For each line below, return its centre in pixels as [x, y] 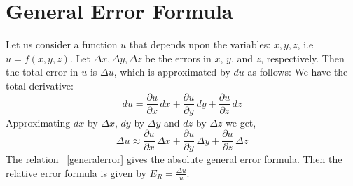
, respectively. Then [303, 58]
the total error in [42, 72]
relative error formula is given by [76, 172]
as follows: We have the [298, 72]
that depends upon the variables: [200, 44]
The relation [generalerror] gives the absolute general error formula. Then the [174, 159]
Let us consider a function [62, 44]
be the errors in [178, 58]
